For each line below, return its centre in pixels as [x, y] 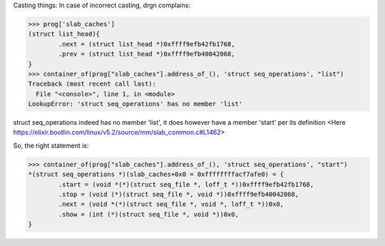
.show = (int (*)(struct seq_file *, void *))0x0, [148, 214]
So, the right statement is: [51, 145]
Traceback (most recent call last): [92, 84]
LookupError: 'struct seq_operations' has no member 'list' [135, 104]
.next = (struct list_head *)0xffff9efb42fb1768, [147, 44]
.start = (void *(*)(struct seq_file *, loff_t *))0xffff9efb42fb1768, [186, 184]
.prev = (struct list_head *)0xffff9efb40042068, [147, 54]
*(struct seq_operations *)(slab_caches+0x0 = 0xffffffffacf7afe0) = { [156, 174]
